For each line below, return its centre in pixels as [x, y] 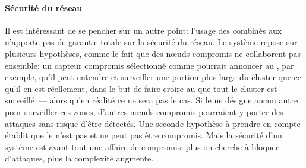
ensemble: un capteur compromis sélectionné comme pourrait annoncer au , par [149, 65]
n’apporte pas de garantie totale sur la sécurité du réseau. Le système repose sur [151, 42]
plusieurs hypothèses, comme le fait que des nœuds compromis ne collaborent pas [153, 53]
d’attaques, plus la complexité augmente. [79, 158]
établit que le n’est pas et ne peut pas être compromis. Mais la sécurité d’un [143, 135]
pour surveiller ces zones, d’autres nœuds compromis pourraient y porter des [144, 111]
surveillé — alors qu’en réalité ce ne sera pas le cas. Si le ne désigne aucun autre [152, 100]
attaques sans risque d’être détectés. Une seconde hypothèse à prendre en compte [153, 123]
